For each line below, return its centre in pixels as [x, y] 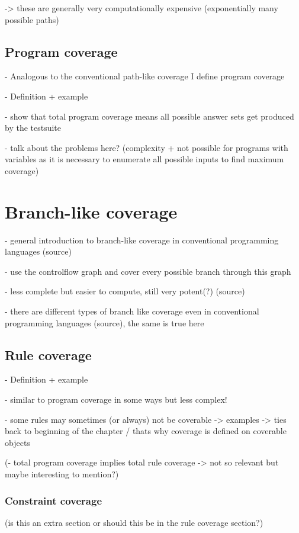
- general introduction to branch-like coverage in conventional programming [142, 240]
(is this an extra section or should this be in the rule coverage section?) [134, 522]
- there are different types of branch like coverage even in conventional [132, 311]
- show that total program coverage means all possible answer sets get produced [149, 116]
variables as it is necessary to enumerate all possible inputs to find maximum [144, 159]
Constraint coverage [54, 500]
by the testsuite [33, 128]
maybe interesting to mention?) [62, 474]
